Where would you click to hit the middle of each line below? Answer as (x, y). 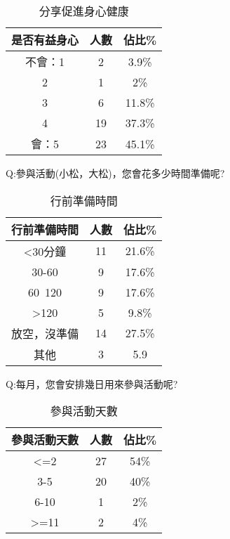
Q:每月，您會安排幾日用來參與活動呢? (92, 383)
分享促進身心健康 (84, 11)
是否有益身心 (45, 40)
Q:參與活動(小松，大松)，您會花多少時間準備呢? (115, 173)
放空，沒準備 (45, 333)
